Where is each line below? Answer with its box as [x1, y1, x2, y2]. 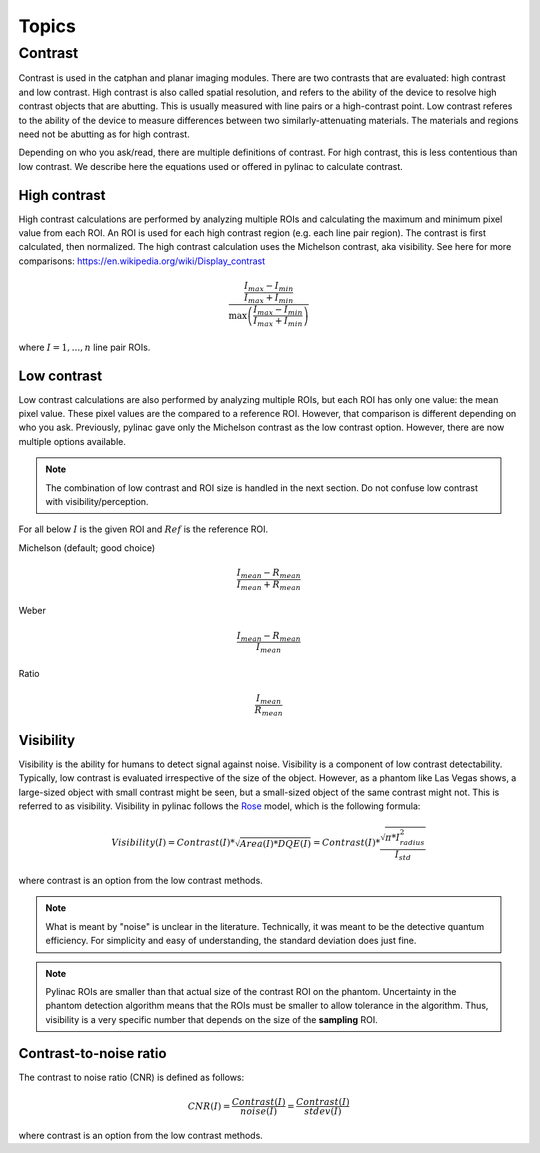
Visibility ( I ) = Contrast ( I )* [111, 837, 235, 849]
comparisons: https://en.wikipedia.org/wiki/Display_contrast [18, 255, 265, 267]
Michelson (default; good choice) [18, 541, 156, 554]
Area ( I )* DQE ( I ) [239, 838, 312, 849]
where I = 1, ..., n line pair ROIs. [18, 341, 151, 353]
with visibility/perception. [45, 496, 149, 508]
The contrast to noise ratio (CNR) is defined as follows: [18, 1071, 245, 1083]
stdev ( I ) [303, 1105, 342, 1117]
